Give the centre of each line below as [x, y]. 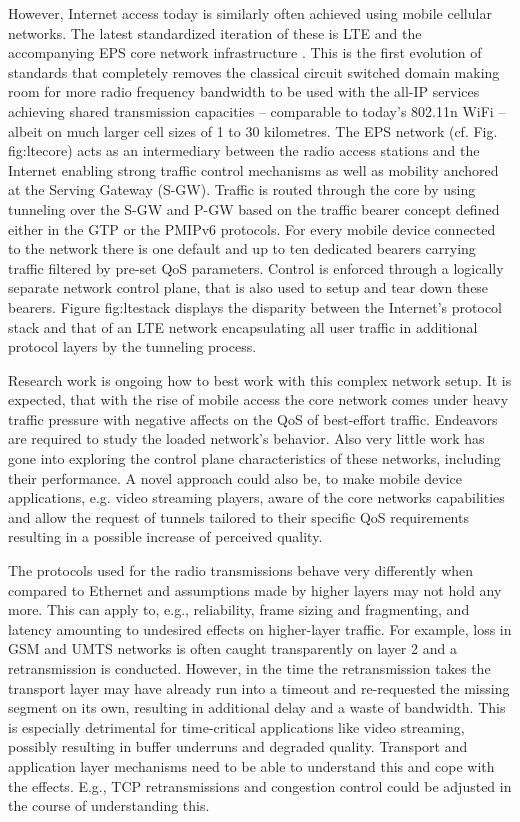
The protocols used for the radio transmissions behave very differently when [241, 570]
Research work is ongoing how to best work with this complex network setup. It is [260, 379]
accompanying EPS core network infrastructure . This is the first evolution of [245, 52]
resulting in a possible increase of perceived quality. [165, 536]
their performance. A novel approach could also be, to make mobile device [235, 477]
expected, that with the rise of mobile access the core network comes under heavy [258, 399]
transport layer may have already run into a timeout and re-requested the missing [259, 687]
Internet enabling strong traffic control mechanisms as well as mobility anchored [253, 169]
